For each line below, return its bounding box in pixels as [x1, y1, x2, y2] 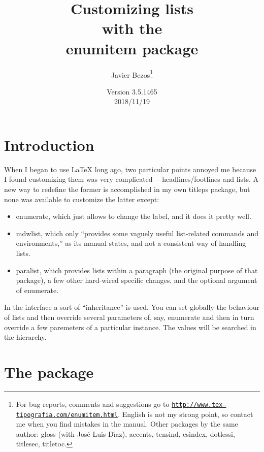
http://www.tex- [172, 401, 226, 408]
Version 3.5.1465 [107, 86, 157, 96]
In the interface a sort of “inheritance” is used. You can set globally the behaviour [4, 302, 259, 312]
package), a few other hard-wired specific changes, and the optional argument [16, 275, 257, 285]
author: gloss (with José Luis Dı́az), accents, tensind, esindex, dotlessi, [16, 428, 235, 439]
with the [102, 18, 162, 39]
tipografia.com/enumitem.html [16, 411, 118, 418]
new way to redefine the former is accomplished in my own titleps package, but [4, 184, 250, 195]
